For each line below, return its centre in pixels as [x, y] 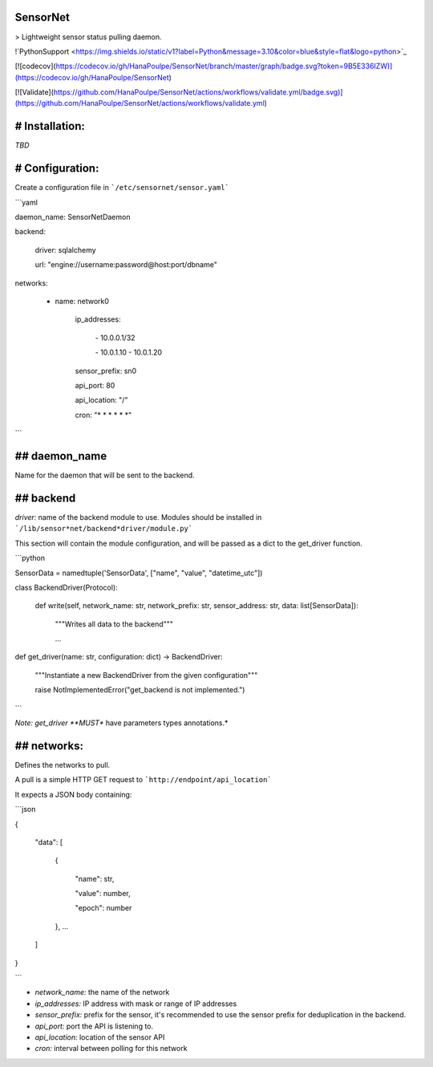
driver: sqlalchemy [65, 250]
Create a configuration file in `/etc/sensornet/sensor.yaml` [122, 188]
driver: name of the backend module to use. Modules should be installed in [138, 517]
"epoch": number [103, 908]
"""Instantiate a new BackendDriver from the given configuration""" [146, 675]
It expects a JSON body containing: [73, 794]
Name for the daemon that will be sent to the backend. [105, 475]
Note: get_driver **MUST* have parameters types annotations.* [121, 723]
